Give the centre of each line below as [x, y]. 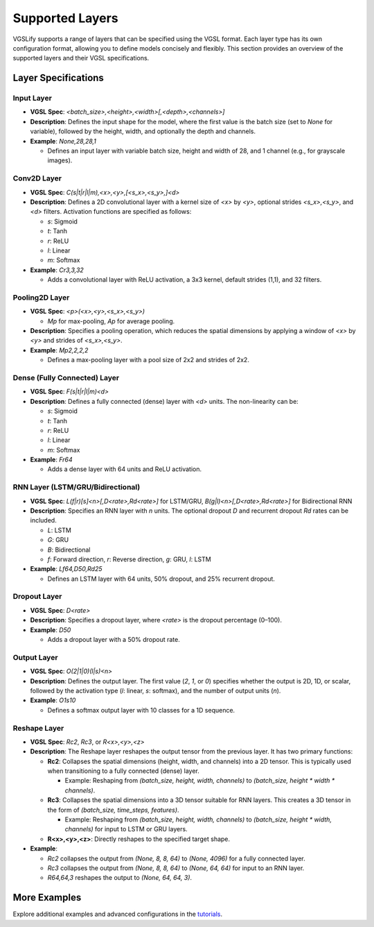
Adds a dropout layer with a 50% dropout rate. [114, 640]
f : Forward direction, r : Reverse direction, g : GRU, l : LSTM [129, 559]
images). [60, 160]
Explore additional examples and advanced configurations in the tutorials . [118, 914]
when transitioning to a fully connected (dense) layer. [124, 771]
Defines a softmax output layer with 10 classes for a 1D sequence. [141, 710]
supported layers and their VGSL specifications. [81, 58]
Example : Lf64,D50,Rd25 [66, 569]
